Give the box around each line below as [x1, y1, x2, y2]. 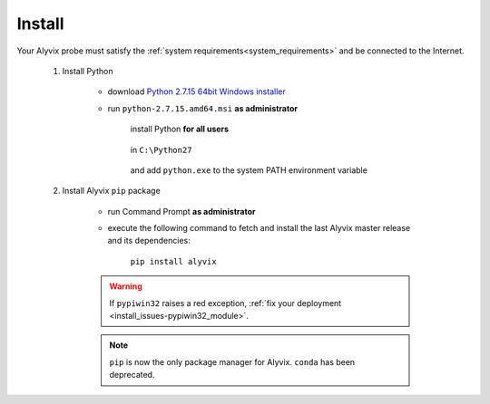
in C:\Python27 [130, 144, 192, 155]
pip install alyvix [130, 256, 217, 266]
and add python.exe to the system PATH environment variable [130, 164, 367, 176]
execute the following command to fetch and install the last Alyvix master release [107, 223, 411, 234]
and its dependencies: [107, 236, 191, 246]
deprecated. [109, 370, 155, 380]
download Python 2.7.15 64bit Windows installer [107, 86, 286, 97]
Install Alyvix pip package [62, 186, 161, 197]
